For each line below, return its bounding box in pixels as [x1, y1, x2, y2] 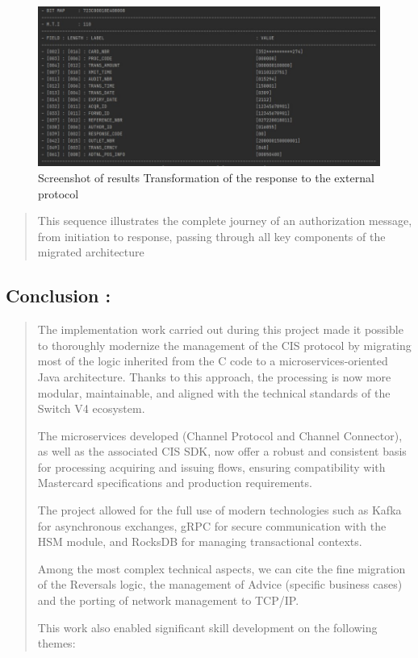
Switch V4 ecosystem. [37, 400, 145, 417]
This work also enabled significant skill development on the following [37, 618, 378, 635]
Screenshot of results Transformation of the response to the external [38, 169, 374, 185]
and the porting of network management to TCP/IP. [37, 592, 299, 609]
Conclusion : [6, 283, 111, 308]
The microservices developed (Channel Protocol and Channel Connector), [37, 427, 403, 444]
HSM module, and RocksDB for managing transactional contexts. [37, 533, 362, 550]
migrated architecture [37, 244, 144, 260]
